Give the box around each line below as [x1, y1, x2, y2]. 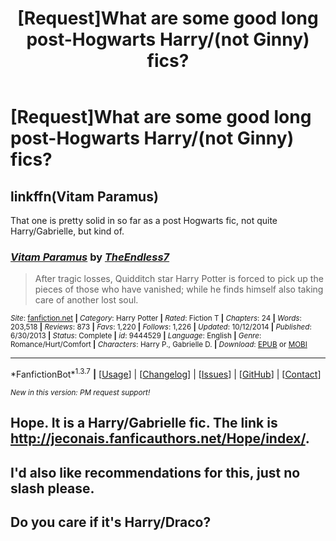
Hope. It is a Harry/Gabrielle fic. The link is [10, 415, 278, 432]
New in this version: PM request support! [10, 387, 151, 397]
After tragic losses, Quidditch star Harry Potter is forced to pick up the [34, 273, 324, 285]
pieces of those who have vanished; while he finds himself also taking [34, 283, 324, 296]
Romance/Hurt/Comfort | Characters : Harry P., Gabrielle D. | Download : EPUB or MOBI [10, 340, 308, 350]
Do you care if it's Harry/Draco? [10, 514, 212, 531]
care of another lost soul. [34, 294, 139, 306]
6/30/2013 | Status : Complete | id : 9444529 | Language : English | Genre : [10, 331, 262, 341]
